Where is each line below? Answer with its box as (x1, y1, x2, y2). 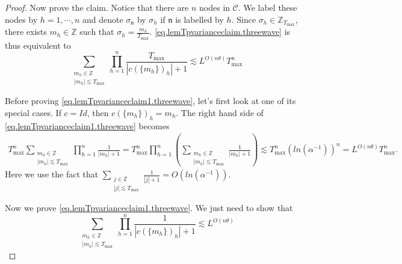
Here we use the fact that (5, 168, 99, 180)
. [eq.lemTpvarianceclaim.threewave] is (149, 25, 291, 38)
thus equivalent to (5, 38, 71, 51)
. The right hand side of (176, 106, 264, 118)
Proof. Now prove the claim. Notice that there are (5, 1, 189, 13)
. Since (231, 13, 256, 25)
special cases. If (5, 106, 61, 118)
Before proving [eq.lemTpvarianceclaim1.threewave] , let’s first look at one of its (5, 94, 296, 107)
